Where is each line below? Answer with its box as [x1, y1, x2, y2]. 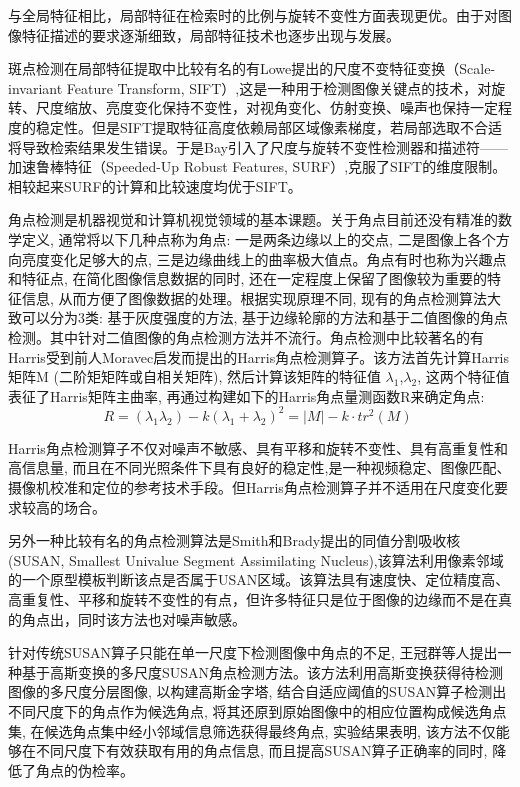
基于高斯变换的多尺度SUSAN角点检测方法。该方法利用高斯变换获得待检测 [21, 661, 504, 682]
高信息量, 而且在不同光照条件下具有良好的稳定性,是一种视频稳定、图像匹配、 [8, 457, 511, 478]
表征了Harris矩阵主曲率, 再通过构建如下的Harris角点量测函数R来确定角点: [8, 385, 485, 406]
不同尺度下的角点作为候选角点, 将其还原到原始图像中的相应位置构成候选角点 [8, 700, 507, 721]
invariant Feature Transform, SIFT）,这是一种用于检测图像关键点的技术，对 [8, 77, 492, 98]
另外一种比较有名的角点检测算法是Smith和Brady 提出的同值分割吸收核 [8, 530, 461, 551]
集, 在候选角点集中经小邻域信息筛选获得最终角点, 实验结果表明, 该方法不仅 [8, 720, 496, 741]
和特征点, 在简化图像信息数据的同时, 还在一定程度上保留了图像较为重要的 [8, 268, 488, 289]
